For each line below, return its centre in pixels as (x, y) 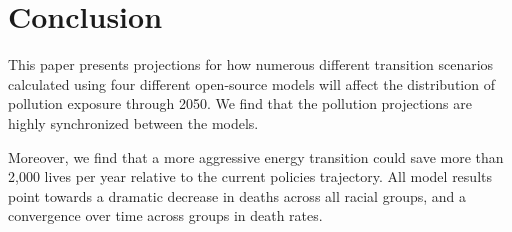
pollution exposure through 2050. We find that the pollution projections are (240, 103)
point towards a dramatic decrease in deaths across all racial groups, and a (237, 195)
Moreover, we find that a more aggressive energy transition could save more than (256, 156)
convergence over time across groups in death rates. (165, 215)
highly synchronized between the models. (133, 122)
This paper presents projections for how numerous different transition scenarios (251, 64)
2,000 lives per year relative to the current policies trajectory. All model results (250, 176)
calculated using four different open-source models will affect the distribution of (251, 83)
